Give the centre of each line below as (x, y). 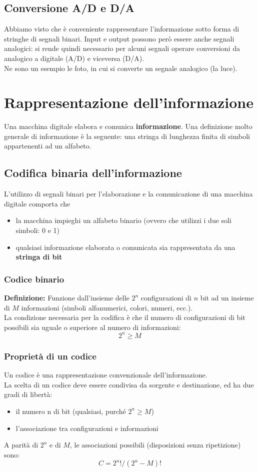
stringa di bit (39, 257)
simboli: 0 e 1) (37, 230)
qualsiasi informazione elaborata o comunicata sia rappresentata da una (125, 247)
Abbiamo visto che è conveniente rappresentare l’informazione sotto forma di (122, 29)
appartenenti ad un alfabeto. (48, 146)
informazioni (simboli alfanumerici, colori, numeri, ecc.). (107, 307)
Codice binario (34, 279)
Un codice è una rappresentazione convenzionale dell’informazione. (106, 375)
